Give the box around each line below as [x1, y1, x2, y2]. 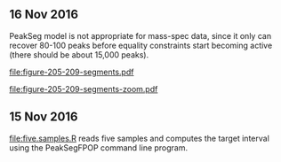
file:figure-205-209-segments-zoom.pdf [9, 83, 158, 94]
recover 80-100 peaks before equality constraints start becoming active [9, 40, 273, 50]
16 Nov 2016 [9, 7, 78, 22]
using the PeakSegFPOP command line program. [9, 142, 189, 153]
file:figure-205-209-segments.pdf [9, 66, 134, 77]
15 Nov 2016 [9, 110, 78, 125]
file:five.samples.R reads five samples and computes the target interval [9, 133, 269, 143]
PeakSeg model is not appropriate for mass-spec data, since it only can [9, 30, 272, 41]
